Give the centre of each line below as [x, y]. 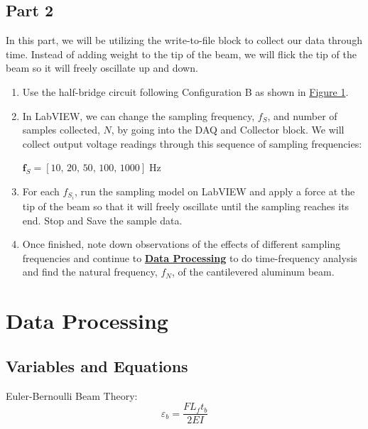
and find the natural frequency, [90, 272]
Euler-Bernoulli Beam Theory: [72, 395]
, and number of [302, 115]
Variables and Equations [97, 365]
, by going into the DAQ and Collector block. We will [228, 130]
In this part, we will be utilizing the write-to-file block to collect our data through [184, 40]
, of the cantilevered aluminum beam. [253, 272]
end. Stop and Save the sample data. [102, 220]
